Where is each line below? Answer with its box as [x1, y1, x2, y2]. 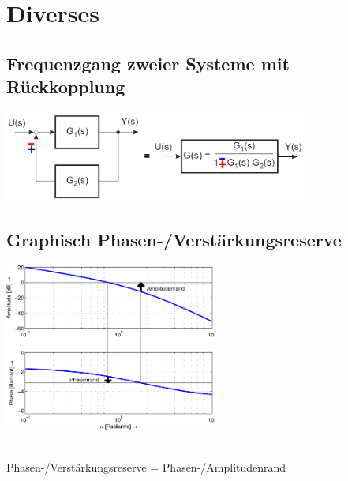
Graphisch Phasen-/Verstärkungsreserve [6, 227, 342, 252]
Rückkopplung [6, 74, 125, 99]
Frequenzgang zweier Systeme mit [6, 51, 290, 75]
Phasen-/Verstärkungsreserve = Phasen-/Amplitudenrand [6, 459, 286, 475]
